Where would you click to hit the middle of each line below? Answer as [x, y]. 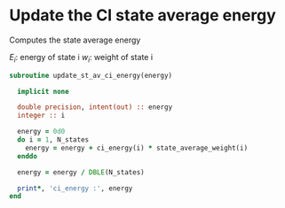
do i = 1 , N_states [53, 140]
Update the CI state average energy [143, 15]
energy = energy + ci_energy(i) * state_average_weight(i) [137, 148]
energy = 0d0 [41, 132]
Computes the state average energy [75, 40]
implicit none [43, 91]
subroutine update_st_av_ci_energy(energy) [91, 75]
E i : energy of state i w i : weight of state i [81, 58]
